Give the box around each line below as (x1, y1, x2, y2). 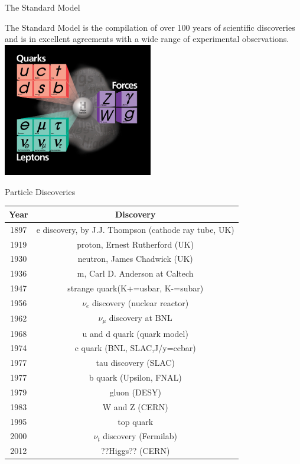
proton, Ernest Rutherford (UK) (77, 238, 194, 250)
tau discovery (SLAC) (96, 356, 175, 369)
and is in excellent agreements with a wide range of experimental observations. (5, 33, 289, 45)
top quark (118, 415, 154, 427)
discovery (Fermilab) (103, 430, 177, 442)
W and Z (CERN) (102, 400, 168, 413)
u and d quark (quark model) (82, 327, 188, 339)
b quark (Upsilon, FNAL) (89, 371, 182, 384)
